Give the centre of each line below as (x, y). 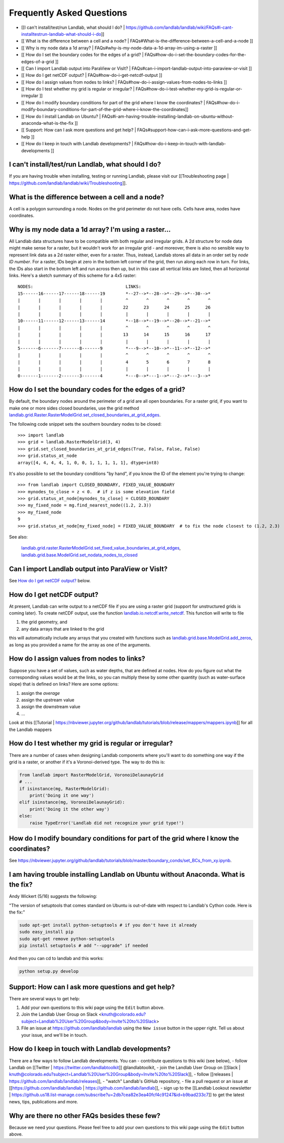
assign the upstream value (48, 700)
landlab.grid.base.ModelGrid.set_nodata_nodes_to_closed (79, 555)
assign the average (41, 693)
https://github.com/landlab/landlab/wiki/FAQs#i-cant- (180, 27)
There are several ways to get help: (44, 999)
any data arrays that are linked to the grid (63, 629)
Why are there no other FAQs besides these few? (85, 1116)
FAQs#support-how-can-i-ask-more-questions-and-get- (194, 130)
